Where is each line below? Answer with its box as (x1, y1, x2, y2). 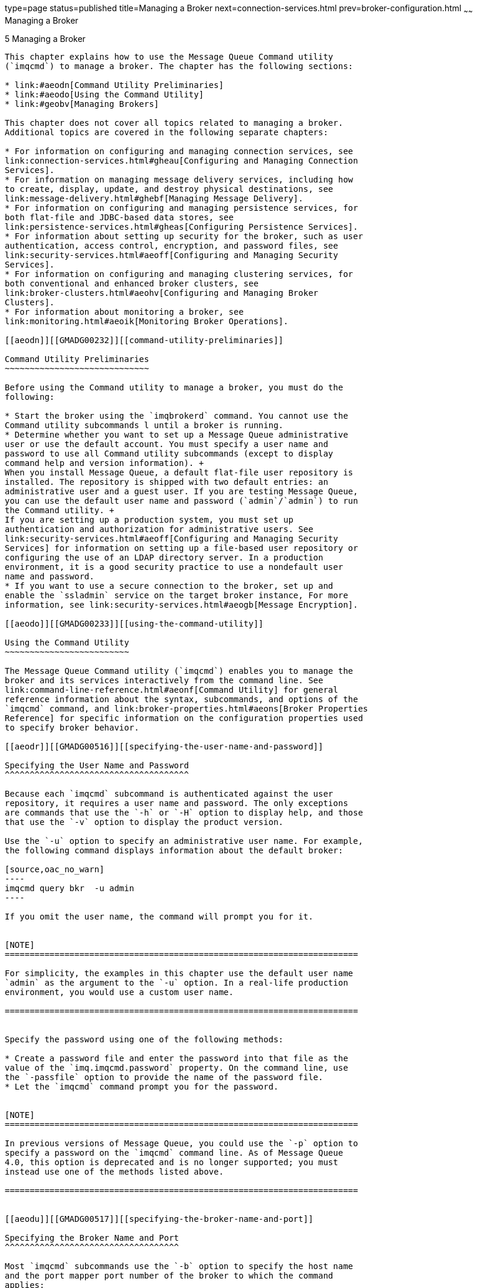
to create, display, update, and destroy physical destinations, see (5, 184, 334, 194)
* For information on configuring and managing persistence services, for (5, 203, 358, 213)
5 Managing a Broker (5, 33, 86, 44)
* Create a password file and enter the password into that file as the (5, 1053, 348, 1063)
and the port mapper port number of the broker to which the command (5, 1270, 334, 1280)
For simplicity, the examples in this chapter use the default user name (5, 968, 354, 978)
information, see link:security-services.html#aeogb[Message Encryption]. (5, 599, 358, 609)
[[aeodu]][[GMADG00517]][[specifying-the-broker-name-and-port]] (5, 1214, 313, 1224)
